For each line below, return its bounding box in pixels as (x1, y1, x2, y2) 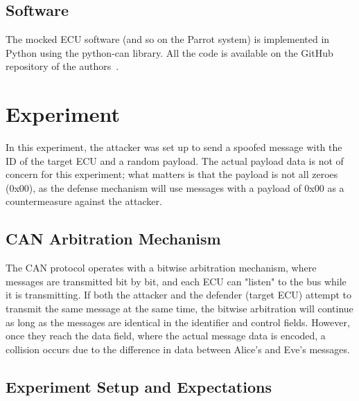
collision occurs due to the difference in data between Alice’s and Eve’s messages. (6, 341, 350, 356)
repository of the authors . (6, 59, 119, 73)
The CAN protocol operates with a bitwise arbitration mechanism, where (6, 260, 317, 275)
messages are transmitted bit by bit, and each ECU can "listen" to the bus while (6, 274, 347, 288)
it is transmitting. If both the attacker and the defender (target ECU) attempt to (6, 287, 352, 302)
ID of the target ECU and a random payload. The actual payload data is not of (6, 153, 344, 168)
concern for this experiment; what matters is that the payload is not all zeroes (6, 167, 338, 181)
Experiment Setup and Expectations (6, 375, 272, 397)
